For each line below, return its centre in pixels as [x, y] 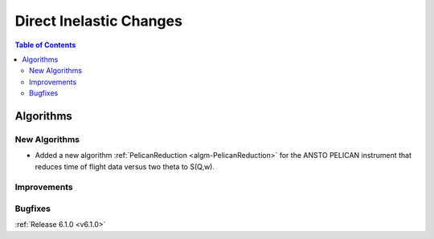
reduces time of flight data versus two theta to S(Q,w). [125, 166]
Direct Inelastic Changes [98, 21]
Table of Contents [45, 45]
